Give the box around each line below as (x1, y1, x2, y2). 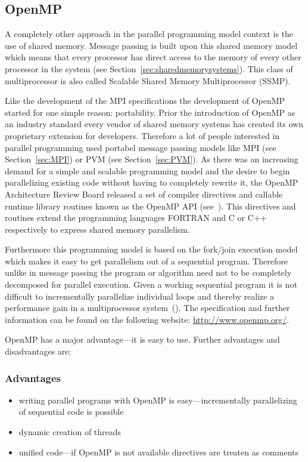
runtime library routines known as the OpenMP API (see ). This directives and (5, 199, 296, 212)
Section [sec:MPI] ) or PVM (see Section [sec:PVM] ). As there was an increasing (5, 153, 298, 165)
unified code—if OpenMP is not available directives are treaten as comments (18, 445, 299, 458)
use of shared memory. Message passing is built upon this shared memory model (5, 39, 298, 51)
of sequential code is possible (18, 405, 124, 418)
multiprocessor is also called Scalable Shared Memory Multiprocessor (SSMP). (5, 74, 291, 87)
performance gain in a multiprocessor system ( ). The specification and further (5, 301, 290, 314)
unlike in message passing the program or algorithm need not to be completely (5, 266, 292, 279)
